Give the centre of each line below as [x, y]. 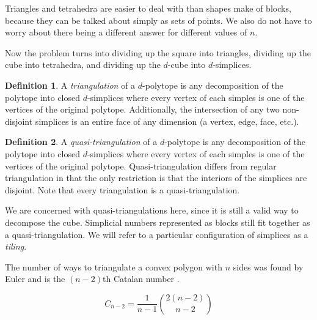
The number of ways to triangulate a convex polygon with [114, 266]
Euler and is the [35, 279]
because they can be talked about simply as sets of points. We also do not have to [158, 20]
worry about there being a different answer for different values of [126, 32]
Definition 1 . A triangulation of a [70, 85]
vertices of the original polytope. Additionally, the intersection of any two [142, 109]
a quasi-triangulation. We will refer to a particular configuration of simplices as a [157, 234]
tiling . [16, 246]
